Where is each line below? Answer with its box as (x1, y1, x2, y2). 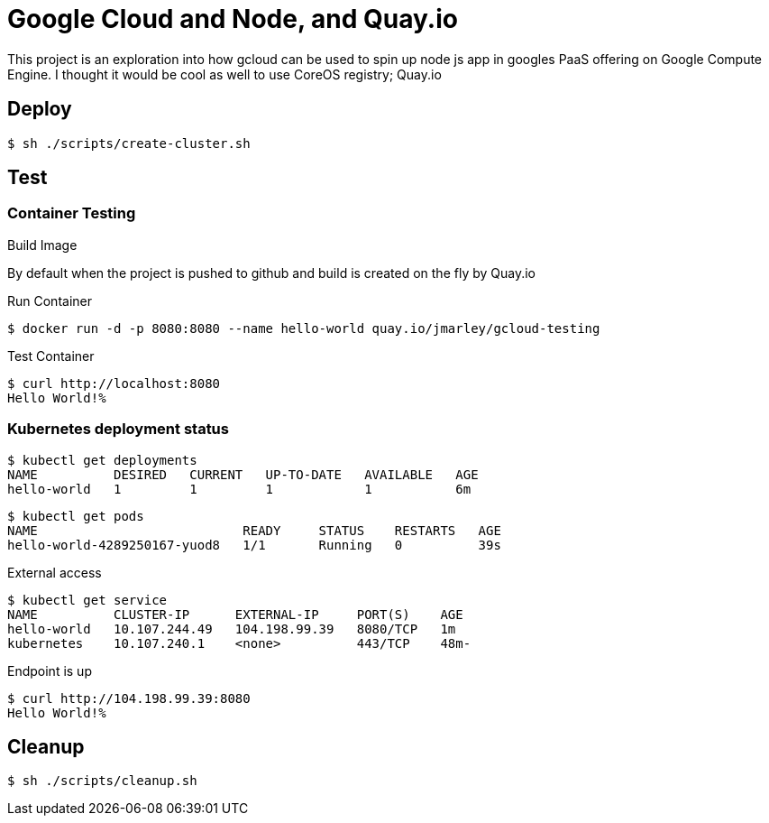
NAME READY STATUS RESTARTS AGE (7, 522, 501, 538)
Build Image (7, 236, 78, 253)
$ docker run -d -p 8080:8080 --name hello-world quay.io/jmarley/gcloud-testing (7, 320, 600, 336)
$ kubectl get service (7, 592, 168, 607)
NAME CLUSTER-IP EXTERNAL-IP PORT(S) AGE (7, 606, 463, 622)
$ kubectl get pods (7, 508, 144, 523)
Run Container (7, 292, 92, 309)
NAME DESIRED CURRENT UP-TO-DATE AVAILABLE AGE (7, 467, 479, 482)
